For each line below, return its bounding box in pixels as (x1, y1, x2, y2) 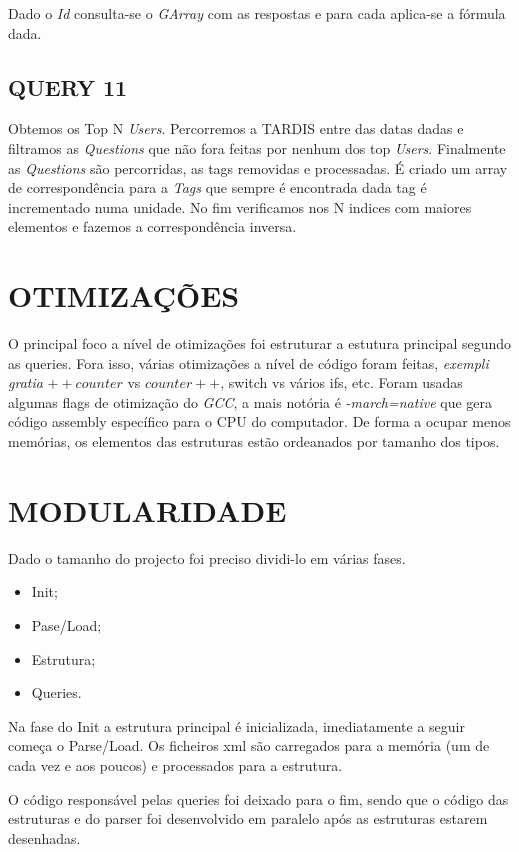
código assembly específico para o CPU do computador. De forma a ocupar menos (8, 411, 511, 432)
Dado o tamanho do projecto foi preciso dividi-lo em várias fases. (8, 547, 406, 568)
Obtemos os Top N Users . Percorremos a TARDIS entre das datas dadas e (8, 118, 464, 139)
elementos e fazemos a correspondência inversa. (8, 216, 297, 237)
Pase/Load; (31, 614, 102, 635)
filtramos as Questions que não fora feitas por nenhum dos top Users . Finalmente (8, 137, 506, 158)
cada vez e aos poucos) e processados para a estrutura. (8, 754, 343, 775)
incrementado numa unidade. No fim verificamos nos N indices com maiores (8, 196, 472, 217)
